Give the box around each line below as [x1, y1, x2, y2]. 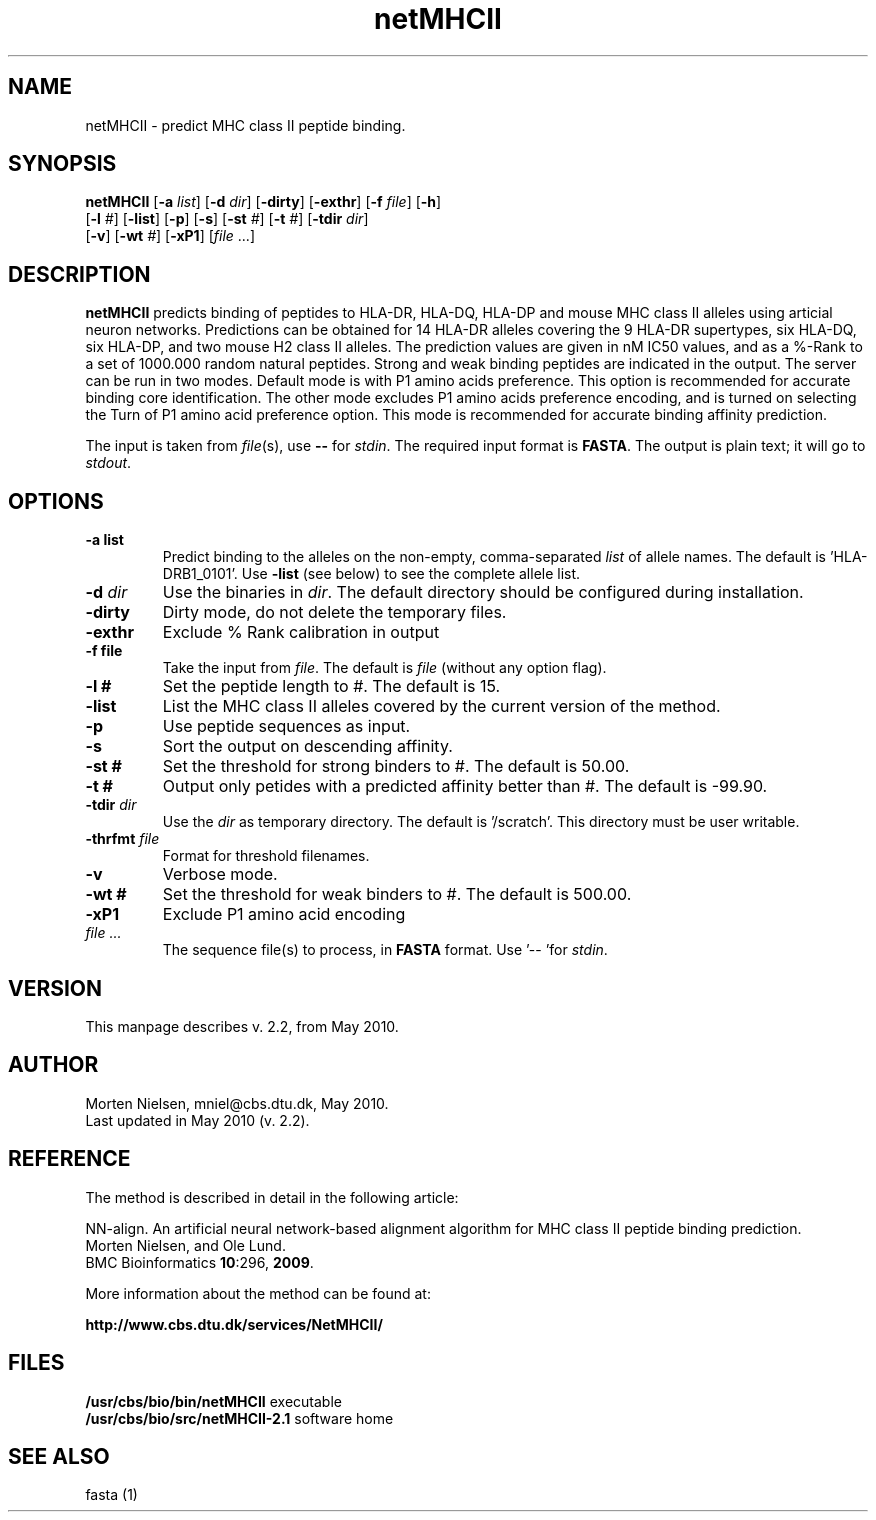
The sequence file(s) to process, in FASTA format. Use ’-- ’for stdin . [162, 941, 608, 959]
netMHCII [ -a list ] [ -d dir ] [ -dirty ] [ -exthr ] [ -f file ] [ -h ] [85, 193, 442, 211]
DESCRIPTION [8, 261, 151, 287]
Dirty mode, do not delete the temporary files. [162, 602, 507, 623]
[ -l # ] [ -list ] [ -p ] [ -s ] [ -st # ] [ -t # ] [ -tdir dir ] [85, 210, 369, 228]
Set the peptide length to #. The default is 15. [162, 676, 501, 697]
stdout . [85, 454, 132, 472]
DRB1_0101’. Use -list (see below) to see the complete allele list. [162, 565, 581, 583]
